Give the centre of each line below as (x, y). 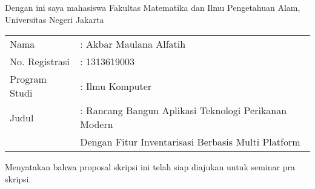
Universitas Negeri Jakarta (55, 19)
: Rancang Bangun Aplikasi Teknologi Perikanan (184, 111)
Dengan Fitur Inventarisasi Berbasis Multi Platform (190, 142)
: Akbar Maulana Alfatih (133, 44)
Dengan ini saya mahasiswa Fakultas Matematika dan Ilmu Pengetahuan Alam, (153, 8)
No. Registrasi (40, 62)
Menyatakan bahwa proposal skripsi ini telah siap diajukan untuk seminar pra (150, 167)
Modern (97, 124)
